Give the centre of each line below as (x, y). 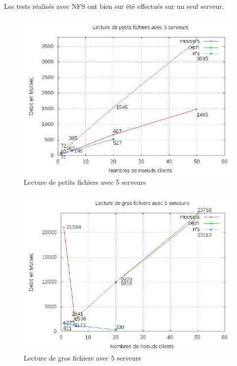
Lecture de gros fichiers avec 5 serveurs (82, 358)
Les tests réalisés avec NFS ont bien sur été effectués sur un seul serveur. (114, 6)
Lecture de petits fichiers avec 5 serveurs (85, 182)
